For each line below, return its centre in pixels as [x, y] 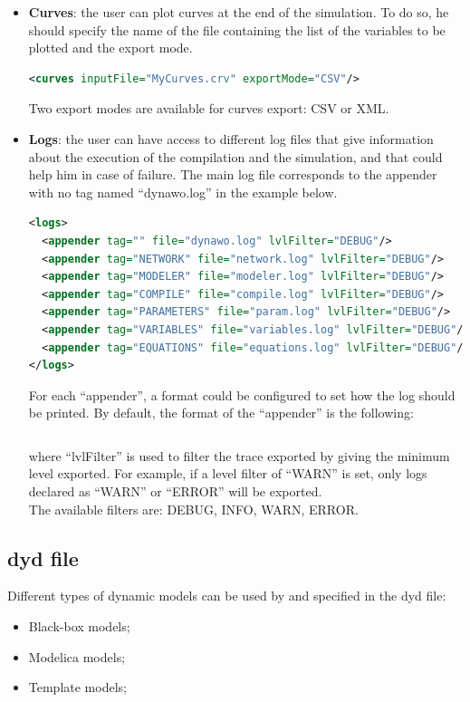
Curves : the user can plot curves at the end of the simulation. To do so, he [239, 12]
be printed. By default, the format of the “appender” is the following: [221, 413]
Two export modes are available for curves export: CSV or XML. [209, 108]
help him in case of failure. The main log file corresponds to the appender [233, 174]
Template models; [77, 687]
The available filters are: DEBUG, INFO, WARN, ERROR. [193, 509]
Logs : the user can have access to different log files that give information [231, 138]
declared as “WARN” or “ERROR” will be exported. [175, 491]
